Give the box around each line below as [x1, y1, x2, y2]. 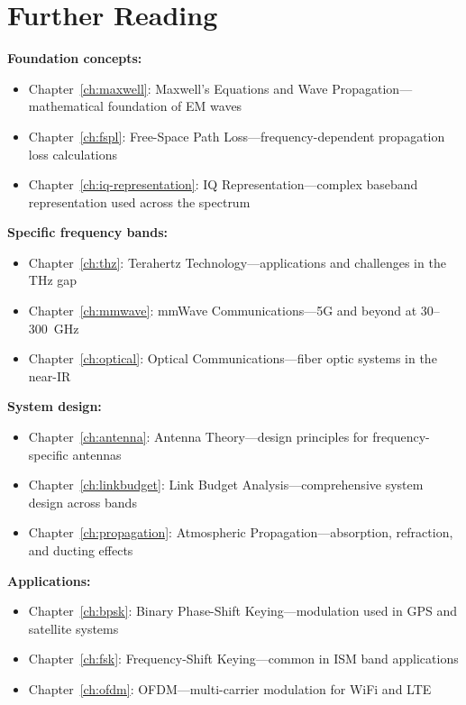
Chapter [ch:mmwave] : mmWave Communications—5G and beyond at [28, 301, 417, 320]
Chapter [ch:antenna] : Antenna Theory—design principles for [28, 427, 369, 446]
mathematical [28, 96, 105, 115]
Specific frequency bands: [7, 223, 168, 242]
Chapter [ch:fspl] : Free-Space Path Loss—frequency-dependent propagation [28, 126, 445, 145]
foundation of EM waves [107, 96, 242, 115]
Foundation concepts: [7, 49, 142, 68]
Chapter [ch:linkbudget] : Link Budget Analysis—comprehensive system [28, 475, 424, 494]
